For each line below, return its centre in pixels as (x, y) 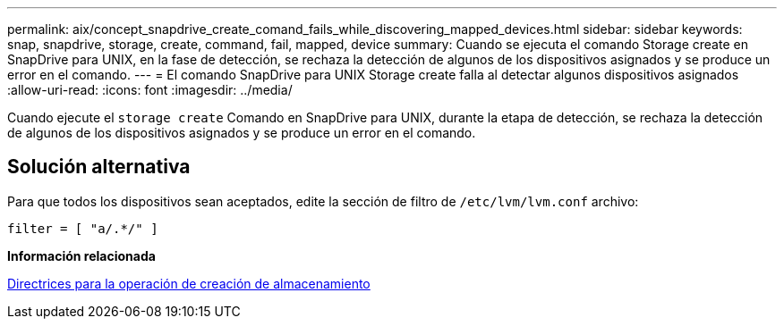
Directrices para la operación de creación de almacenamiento (189, 283)
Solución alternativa (99, 167)
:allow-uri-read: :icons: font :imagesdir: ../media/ (150, 90)
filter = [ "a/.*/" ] (83, 228)
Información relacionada (81, 255)
